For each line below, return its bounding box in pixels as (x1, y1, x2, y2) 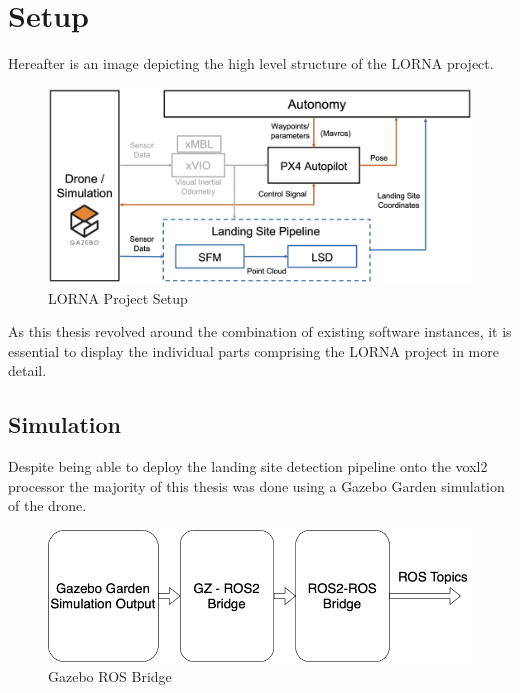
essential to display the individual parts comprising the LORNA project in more (8, 340, 499, 361)
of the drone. (8, 495, 87, 516)
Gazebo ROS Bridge (48, 666, 172, 687)
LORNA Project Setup (48, 287, 188, 308)
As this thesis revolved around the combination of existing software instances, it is (8, 321, 512, 342)
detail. (8, 360, 47, 381)
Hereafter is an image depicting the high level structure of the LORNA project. (8, 53, 494, 74)
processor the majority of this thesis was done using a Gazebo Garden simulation (8, 475, 505, 496)
